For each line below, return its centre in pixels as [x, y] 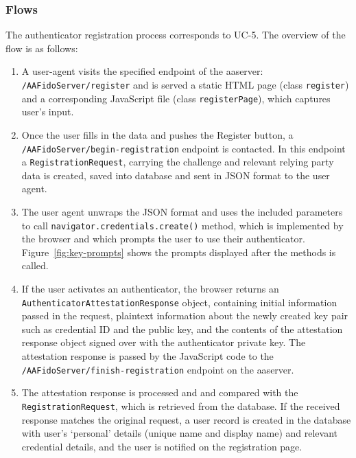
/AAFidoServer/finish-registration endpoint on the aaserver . [158, 369]
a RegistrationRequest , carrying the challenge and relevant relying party [178, 162]
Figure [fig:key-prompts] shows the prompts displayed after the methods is [179, 252]
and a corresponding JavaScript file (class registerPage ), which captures [176, 98]
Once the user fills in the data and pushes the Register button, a [157, 134]
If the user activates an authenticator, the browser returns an [150, 289]
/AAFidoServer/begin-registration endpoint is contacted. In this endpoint [183, 148]
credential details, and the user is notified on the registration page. [162, 446]
